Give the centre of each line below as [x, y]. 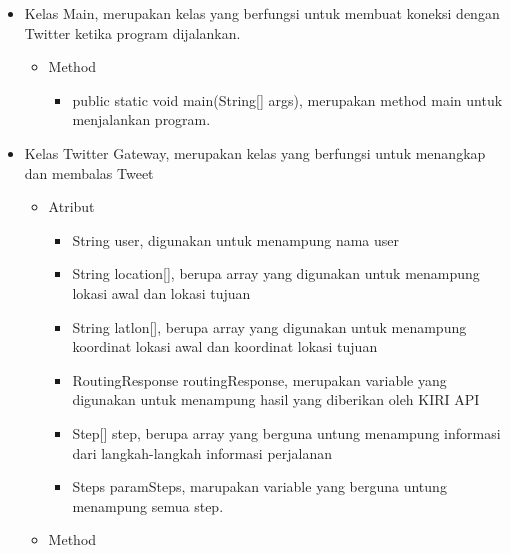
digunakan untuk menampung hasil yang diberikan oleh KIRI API [276, 399]
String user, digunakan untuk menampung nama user [235, 239]
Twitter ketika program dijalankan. [132, 32]
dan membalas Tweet [89, 172]
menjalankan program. [141, 119]
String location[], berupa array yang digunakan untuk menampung [276, 273]
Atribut [71, 206]
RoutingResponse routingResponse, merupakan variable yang [259, 379]
